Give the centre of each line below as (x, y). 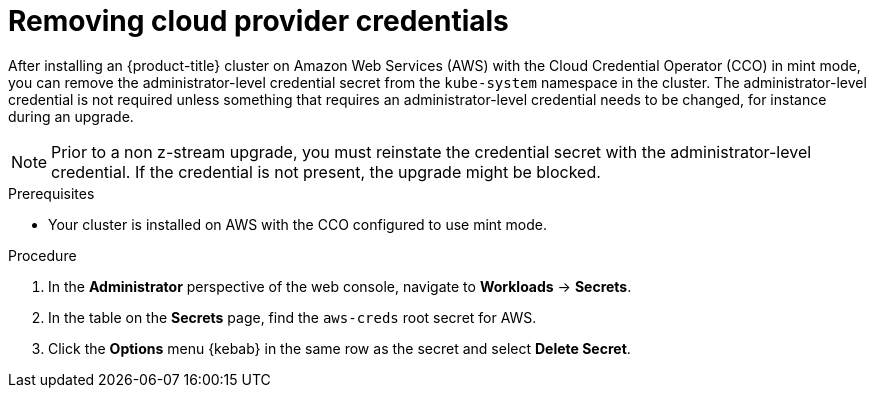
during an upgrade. (71, 116)
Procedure (42, 255)
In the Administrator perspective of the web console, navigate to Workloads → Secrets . (340, 286)
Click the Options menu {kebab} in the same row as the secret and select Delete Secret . (339, 348)
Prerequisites (51, 193)
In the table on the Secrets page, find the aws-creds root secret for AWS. (292, 317)
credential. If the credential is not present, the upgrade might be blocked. (326, 171)
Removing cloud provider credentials (258, 21)
